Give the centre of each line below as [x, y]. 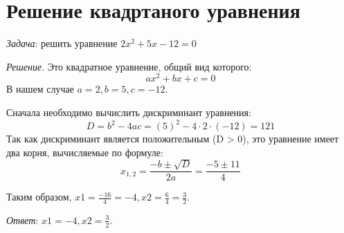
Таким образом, [39, 197]
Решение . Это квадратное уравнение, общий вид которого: [129, 66]
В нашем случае [40, 89]
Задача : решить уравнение [62, 43]
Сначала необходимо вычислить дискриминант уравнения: [129, 112]
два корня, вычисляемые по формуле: [85, 152]
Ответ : [22, 220]
